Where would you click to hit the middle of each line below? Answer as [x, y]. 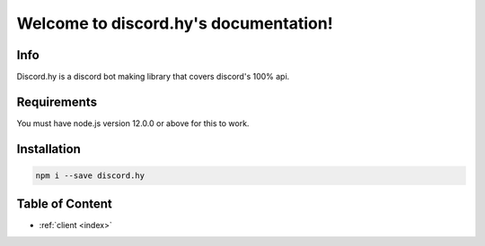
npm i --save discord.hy [90, 175]
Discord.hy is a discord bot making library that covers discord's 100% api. [153, 77]
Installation [48, 149]
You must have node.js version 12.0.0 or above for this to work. [133, 123]
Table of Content [64, 204]
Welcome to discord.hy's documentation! [175, 23]
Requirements [57, 102]
